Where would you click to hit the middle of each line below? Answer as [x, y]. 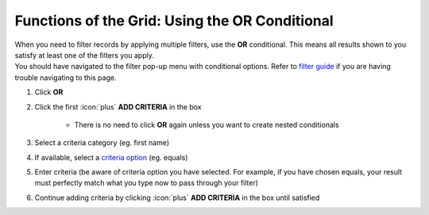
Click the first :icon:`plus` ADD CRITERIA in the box [118, 106]
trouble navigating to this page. [66, 77]
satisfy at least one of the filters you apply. [84, 55]
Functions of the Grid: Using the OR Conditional [174, 21]
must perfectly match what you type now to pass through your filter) [146, 183]
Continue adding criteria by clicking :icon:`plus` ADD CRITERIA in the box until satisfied [177, 198]
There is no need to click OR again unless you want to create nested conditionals [207, 125]
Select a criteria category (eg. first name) [102, 143]
